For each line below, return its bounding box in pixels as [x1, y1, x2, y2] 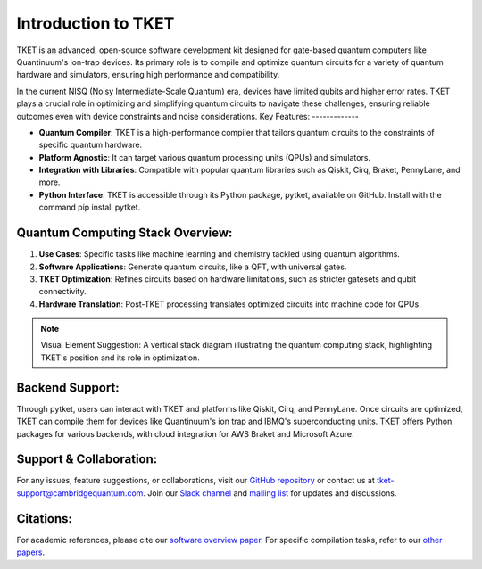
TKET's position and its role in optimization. [40, 352, 200, 363]
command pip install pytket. [38, 202, 141, 213]
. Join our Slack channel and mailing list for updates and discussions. [143, 487, 397, 499]
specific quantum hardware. [38, 139, 143, 151]
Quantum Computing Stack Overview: [16, 226, 233, 241]
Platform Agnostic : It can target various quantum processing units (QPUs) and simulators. [38, 152, 370, 162]
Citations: [16, 511, 73, 526]
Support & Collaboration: [16, 451, 158, 467]
